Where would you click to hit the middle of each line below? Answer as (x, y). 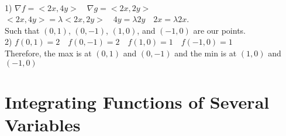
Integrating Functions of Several (137, 101)
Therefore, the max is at (48, 53)
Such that (22, 30)
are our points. (220, 30)
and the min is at (206, 53)
